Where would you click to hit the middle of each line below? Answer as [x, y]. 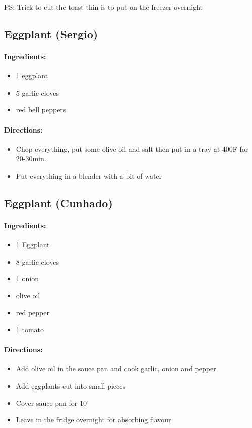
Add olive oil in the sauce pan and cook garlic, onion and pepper [116, 369]
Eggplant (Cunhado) [58, 203]
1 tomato [30, 330]
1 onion [27, 279]
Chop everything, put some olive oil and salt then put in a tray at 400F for [132, 148]
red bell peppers [41, 110]
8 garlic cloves [38, 261]
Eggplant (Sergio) [51, 34]
